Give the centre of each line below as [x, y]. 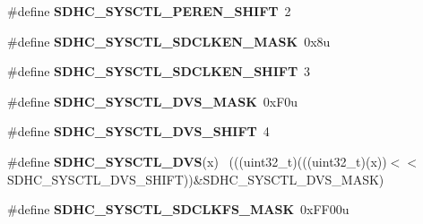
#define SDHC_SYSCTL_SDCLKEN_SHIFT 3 [159, 71]
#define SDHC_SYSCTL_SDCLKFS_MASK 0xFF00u [178, 209]
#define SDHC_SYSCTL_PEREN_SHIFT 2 [149, 11]
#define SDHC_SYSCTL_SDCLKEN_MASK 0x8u [169, 41]
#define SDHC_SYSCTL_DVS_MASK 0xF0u [153, 101]
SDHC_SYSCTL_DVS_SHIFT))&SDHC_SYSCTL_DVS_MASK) [196, 179]
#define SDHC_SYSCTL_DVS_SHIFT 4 [138, 131]
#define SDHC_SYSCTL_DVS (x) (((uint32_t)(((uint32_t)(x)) [197, 161]
